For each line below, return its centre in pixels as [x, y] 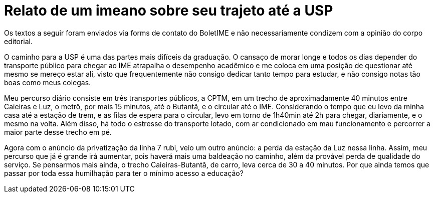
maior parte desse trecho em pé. [58, 132]
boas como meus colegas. [48, 82]
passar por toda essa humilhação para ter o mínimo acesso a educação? [124, 173]
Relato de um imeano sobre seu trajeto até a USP [169, 11]
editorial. [19, 41]
